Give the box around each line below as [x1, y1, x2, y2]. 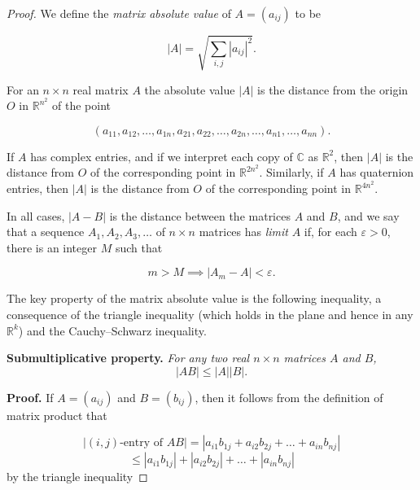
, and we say [337, 207, 400, 224]
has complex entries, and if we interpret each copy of [30, 147, 293, 164]
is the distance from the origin [257, 81, 409, 98]
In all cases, [7, 207, 65, 224]
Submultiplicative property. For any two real [7, 349, 250, 366]
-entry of [120, 437, 164, 449]
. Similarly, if [259, 164, 324, 181]
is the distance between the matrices [109, 207, 291, 224]
